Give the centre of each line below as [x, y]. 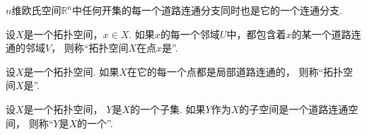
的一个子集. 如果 [168, 108]
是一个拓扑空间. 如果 [71, 71]
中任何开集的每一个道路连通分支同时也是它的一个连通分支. [207, 10]
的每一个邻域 [190, 34]
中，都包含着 [256, 34]
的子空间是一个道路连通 [294, 108]
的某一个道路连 [326, 34]
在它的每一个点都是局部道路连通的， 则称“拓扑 [235, 71]
